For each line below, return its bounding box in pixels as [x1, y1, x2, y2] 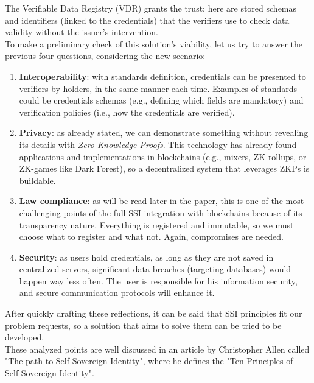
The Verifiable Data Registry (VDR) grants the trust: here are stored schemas [5, 2, 297, 14]
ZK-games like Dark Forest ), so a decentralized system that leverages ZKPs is [19, 162, 310, 175]
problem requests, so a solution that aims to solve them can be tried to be [5, 318, 282, 331]
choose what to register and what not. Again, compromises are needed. [19, 230, 284, 243]
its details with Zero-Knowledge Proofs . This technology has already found [19, 138, 297, 150]
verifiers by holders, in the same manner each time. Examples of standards [19, 82, 298, 94]
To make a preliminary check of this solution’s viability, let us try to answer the [5, 37, 302, 50]
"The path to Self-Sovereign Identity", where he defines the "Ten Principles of [5, 354, 293, 367]
